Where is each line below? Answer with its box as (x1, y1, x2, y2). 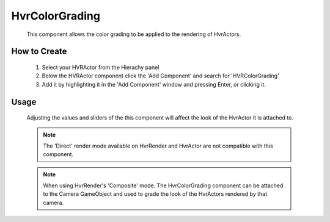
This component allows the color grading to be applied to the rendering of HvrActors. (26, 30, 241, 38)
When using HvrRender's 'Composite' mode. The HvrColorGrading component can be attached (43, 182, 284, 189)
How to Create (11, 46, 67, 57)
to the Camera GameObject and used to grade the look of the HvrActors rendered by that (43, 190, 268, 198)
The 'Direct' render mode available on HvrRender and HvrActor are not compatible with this (43, 142, 273, 149)
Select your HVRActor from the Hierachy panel (42, 63, 159, 71)
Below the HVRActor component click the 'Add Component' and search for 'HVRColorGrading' (42, 72, 279, 79)
